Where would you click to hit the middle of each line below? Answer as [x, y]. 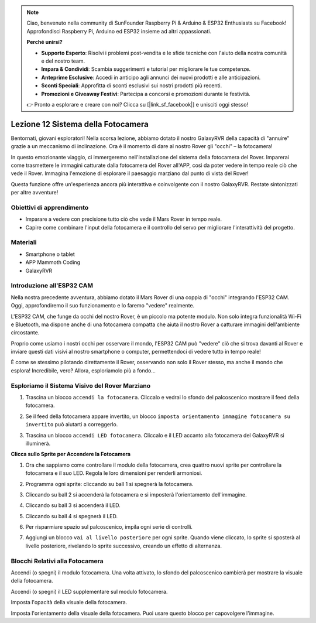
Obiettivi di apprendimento [50, 207]
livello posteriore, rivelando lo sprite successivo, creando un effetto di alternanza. [124, 546]
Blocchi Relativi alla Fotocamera [57, 561]
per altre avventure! [35, 193]
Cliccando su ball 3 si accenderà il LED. [73, 505]
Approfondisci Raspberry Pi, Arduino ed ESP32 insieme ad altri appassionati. [119, 31]
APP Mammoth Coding [53, 262]
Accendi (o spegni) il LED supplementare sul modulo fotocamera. [89, 591]
